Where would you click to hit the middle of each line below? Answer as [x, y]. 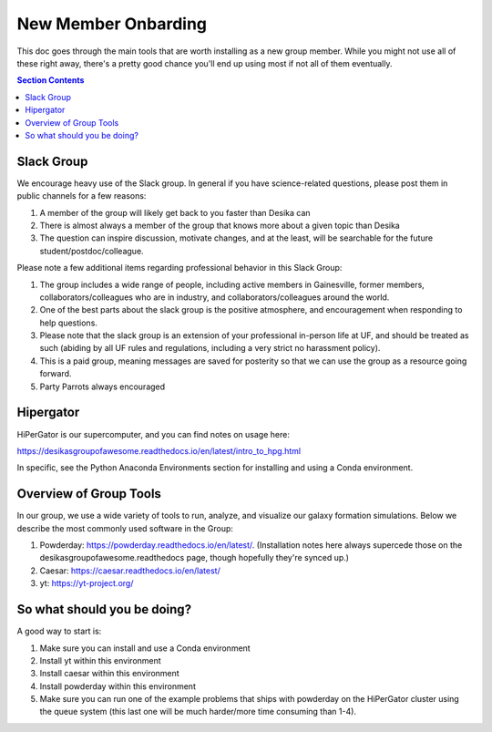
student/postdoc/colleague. [92, 251]
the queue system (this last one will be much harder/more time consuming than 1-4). [198, 712]
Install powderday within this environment [118, 686]
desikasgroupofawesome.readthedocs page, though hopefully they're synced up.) [195, 558]
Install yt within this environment [100, 660]
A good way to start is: [59, 631]
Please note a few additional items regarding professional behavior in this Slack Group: [179, 268]
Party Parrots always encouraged [102, 387]
